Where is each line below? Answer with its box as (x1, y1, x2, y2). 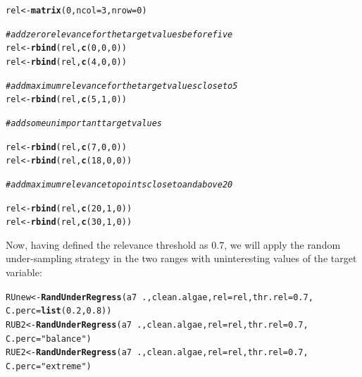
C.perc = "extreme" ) (6, 361, 92, 371)
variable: (6, 265, 42, 280)
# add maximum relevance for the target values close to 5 (6, 80, 238, 91)
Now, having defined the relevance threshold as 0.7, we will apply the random (6, 237, 341, 252)
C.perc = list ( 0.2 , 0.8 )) (6, 306, 112, 316)
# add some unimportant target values (6, 118, 162, 128)
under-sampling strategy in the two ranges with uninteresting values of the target (6, 251, 357, 266)
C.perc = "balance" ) (6, 333, 92, 344)
